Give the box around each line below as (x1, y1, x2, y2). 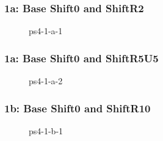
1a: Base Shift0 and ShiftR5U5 (4, 50, 159, 65)
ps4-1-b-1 (29, 124, 63, 137)
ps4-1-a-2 (29, 74, 63, 87)
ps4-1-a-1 (29, 24, 63, 37)
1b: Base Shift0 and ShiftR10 (4, 100, 151, 115)
